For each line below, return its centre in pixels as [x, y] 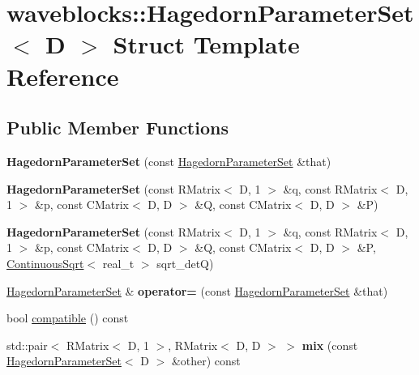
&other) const [206, 361]
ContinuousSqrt [45, 263]
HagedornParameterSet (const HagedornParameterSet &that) [169, 161]
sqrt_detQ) [185, 263]
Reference [63, 76]
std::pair [27, 345]
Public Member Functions [118, 128]
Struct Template [206, 44]
